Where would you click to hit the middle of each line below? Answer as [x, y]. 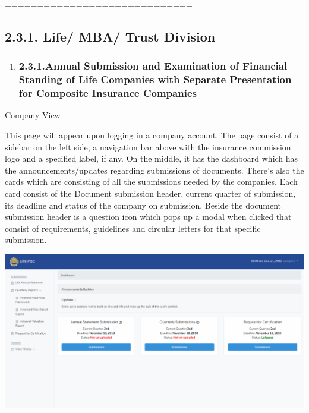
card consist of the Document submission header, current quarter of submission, [150, 193]
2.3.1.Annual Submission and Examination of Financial [153, 66]
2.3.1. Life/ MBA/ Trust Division [110, 36]
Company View [33, 115]
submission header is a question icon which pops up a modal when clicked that [148, 217]
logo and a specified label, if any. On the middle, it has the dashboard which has [152, 158]
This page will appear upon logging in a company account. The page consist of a [152, 135]
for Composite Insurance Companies [108, 93]
